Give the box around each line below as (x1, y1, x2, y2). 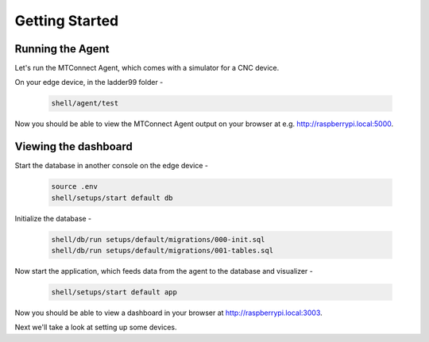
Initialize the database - (14, 213, 92, 223)
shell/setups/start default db (51, 193, 174, 202)
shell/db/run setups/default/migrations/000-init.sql (51, 235, 265, 244)
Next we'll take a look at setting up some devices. (14, 322, 177, 332)
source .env (51, 183, 99, 191)
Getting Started (14, 12, 119, 29)
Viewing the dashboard (14, 140, 133, 154)
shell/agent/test (51, 99, 119, 108)
